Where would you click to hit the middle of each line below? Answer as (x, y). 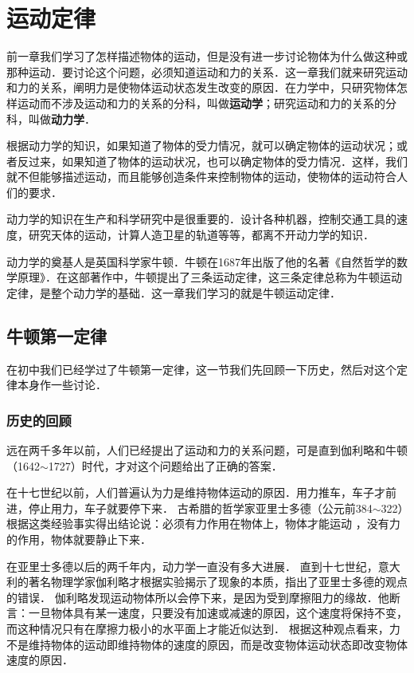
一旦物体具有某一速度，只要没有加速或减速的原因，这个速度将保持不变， (218, 613)
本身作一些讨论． (62, 385)
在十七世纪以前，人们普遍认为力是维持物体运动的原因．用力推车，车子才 (196, 492)
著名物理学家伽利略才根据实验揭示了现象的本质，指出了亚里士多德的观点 (218, 582)
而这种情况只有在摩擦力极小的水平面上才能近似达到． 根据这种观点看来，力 (203, 628)
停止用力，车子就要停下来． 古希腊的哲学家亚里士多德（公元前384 (200, 508)
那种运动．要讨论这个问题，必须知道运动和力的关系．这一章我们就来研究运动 (207, 71)
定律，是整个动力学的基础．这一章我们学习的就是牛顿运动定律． (174, 292)
